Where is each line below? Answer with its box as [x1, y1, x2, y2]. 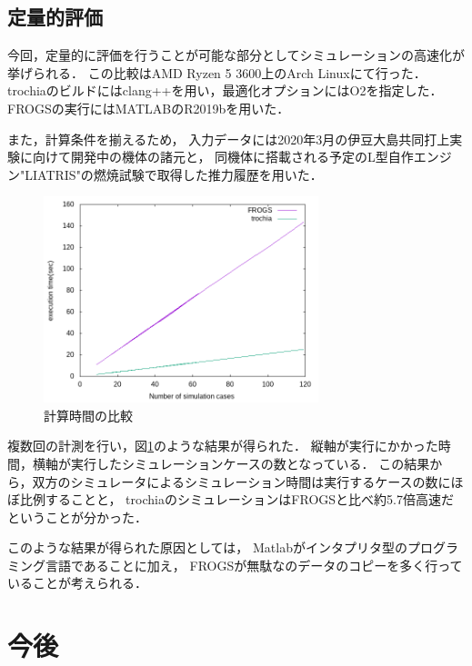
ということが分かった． [7, 507, 147, 526]
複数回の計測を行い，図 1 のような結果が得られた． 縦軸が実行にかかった [7, 436, 438, 455]
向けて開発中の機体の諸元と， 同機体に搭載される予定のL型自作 [32, 147, 414, 166]
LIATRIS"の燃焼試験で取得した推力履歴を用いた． [25, 164, 323, 184]
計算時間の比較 [44, 405, 133, 424]
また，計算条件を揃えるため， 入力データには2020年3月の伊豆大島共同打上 [7, 129, 450, 148]
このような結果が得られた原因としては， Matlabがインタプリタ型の [7, 538, 407, 557]
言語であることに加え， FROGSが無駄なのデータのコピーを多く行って [45, 555, 463, 574]
